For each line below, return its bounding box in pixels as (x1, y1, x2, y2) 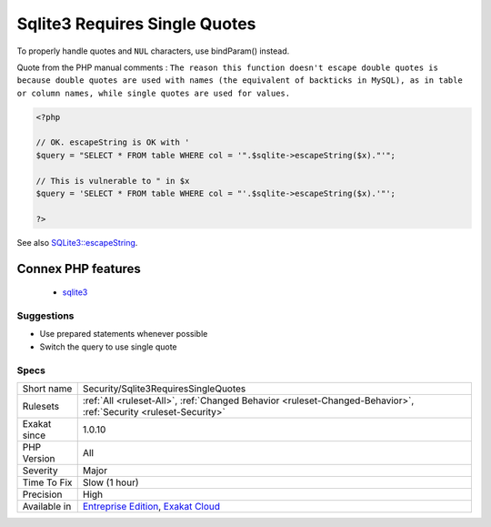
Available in (22, 500, 72, 512)
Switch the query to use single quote (39, 341, 177, 352)
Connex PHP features (16, 260, 141, 277)
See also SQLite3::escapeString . (16, 237, 138, 248)
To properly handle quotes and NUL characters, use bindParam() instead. (16, 46, 290, 56)
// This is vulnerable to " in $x (35, 176, 190, 186)
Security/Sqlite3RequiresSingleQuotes (82, 382, 246, 395)
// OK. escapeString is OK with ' (35, 137, 190, 147)
